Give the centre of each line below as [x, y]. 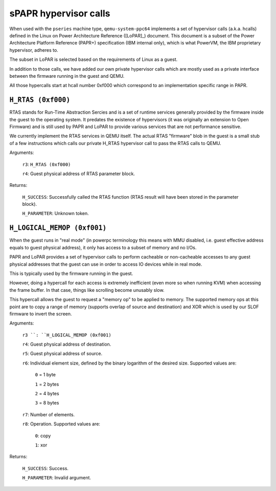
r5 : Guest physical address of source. [62, 354]
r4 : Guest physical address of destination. [67, 344]
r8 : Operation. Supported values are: [61, 424]
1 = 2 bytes [47, 384]
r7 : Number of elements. [49, 414]
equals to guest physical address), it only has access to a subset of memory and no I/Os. [103, 247]
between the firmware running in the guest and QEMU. [67, 76]
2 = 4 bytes [47, 394]
